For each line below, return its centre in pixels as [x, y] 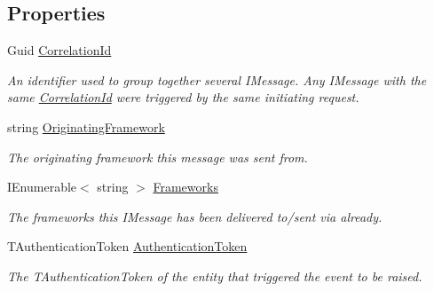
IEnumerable [42, 187]
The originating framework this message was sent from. [158, 157]
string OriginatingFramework [86, 126]
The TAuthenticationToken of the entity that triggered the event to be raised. [215, 275]
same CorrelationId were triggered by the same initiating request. [183, 97]
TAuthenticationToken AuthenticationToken [127, 246]
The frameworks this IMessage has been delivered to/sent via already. [195, 216]
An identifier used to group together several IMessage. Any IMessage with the [217, 79]
